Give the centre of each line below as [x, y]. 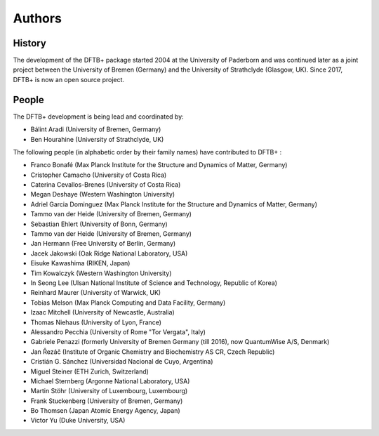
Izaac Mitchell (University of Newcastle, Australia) [102, 312]
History [30, 43]
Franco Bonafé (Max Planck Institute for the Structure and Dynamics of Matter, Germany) [159, 165]
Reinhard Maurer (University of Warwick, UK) [96, 293]
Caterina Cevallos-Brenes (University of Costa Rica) [106, 185]
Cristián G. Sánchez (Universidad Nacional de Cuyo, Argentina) [122, 362]
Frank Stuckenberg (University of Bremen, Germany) [107, 401]
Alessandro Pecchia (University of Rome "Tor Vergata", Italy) [118, 332]
